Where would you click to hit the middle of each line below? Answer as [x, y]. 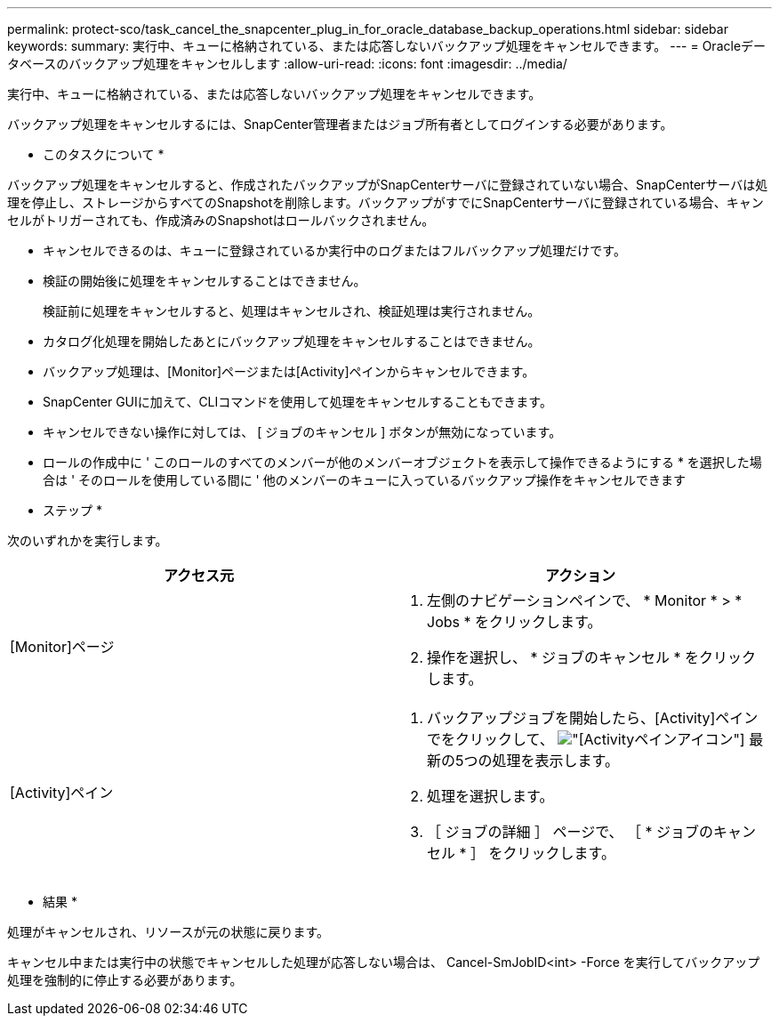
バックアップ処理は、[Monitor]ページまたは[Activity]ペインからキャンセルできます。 [289, 371]
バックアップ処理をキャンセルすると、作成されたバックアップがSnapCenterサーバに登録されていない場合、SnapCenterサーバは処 [388, 185]
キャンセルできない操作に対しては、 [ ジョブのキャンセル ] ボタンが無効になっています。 [302, 432]
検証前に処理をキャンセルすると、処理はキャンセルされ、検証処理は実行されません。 [292, 311]
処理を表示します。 [555, 761]
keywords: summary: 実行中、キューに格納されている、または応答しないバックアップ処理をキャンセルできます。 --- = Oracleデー [387, 46]
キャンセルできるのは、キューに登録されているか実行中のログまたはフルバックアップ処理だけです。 [334, 250]
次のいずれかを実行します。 [88, 540]
